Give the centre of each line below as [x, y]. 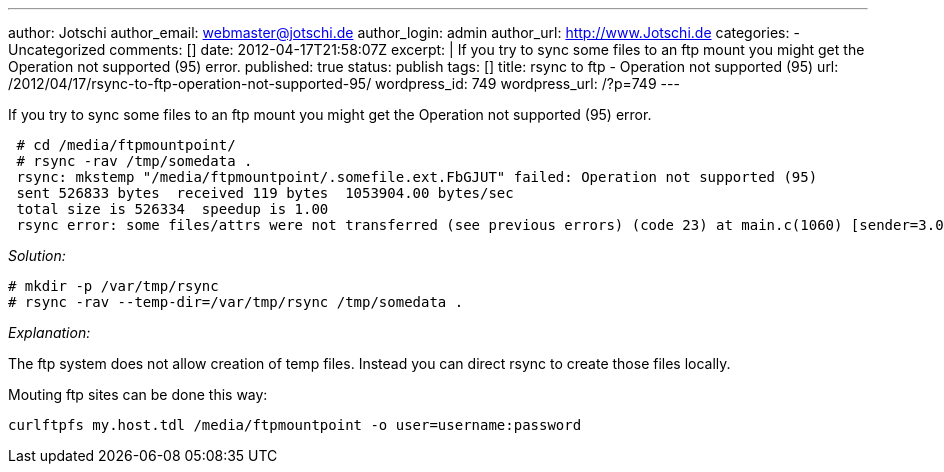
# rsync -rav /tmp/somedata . [134, 161]
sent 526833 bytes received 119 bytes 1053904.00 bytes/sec [265, 193]
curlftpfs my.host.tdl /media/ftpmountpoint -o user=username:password [295, 425]
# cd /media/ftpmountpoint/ [126, 145]
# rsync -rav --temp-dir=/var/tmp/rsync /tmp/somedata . [236, 302]
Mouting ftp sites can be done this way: [138, 394]
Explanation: [49, 332]
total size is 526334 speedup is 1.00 [172, 209]
